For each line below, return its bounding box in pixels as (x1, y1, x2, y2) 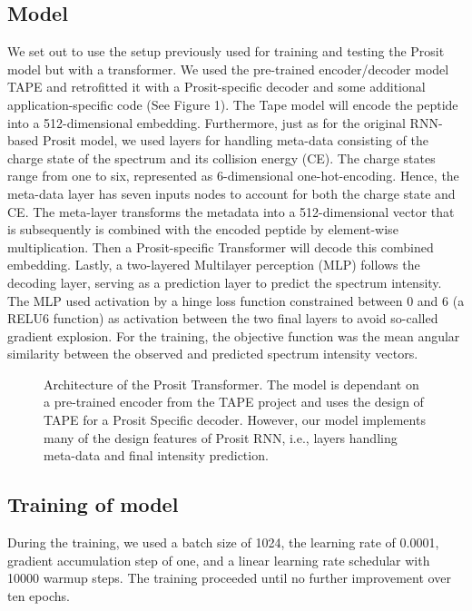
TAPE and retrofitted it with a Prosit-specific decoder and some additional (7, 77, 426, 96)
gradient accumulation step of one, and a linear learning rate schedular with (7, 550, 430, 569)
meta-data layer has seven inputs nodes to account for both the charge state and (7, 183, 456, 202)
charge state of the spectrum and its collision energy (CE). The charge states (7, 148, 436, 167)
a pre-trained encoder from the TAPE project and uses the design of (44, 392, 424, 411)
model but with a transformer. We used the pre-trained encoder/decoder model (7, 59, 449, 78)
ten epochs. (7, 586, 70, 605)
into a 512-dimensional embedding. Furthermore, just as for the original (7, 113, 406, 132)
